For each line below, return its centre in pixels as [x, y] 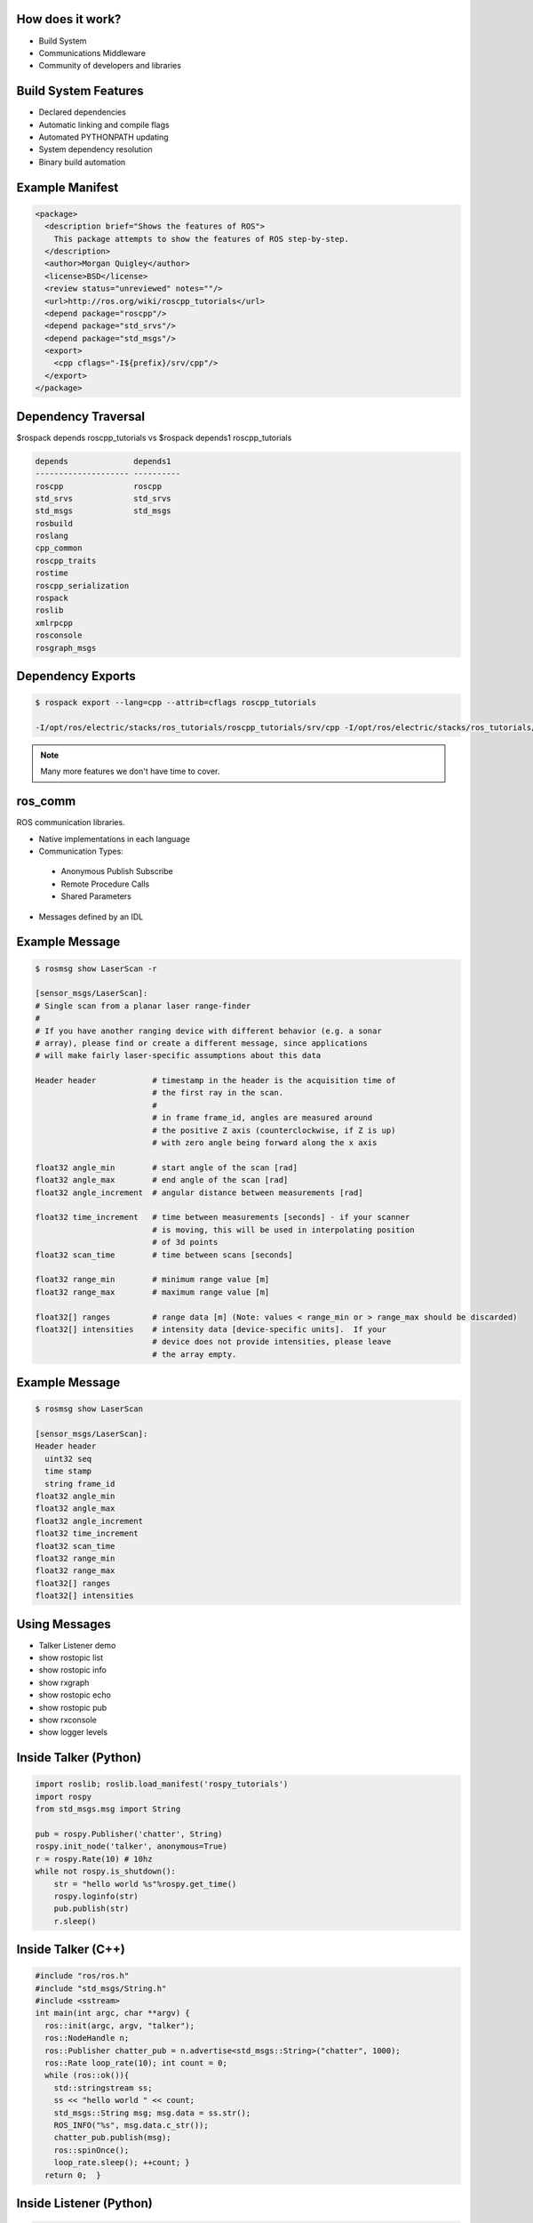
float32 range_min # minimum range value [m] [152, 1280]
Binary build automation [82, 162]
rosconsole [59, 635]
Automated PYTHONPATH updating [103, 137]
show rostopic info [72, 1670]
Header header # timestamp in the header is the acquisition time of [215, 1081]
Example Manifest [68, 187]
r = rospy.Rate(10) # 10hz [94, 1859]
